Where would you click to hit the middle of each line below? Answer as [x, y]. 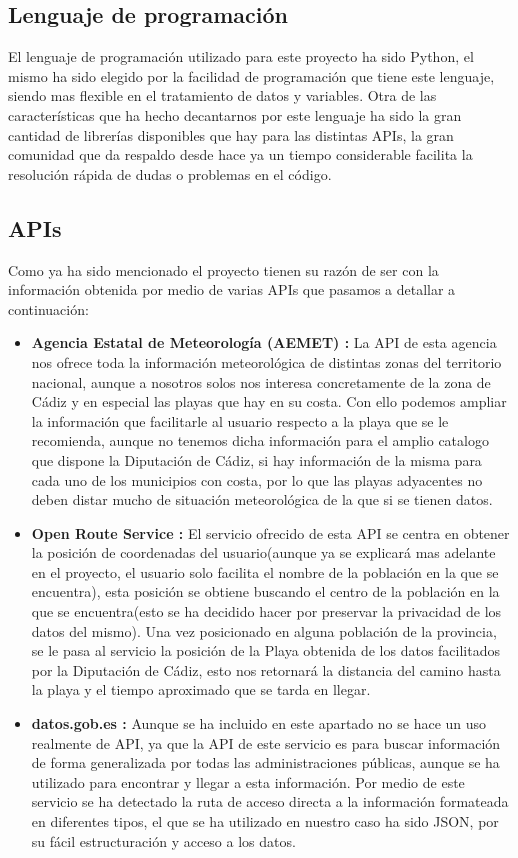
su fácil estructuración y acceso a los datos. [163, 840]
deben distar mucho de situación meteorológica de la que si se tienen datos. [262, 499]
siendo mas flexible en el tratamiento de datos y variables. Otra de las [222, 95]
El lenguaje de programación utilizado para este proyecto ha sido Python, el [241, 56]
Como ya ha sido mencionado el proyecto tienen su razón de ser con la [223, 269]
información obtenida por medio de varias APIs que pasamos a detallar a [232, 289]
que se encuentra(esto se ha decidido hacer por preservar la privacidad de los [266, 611]
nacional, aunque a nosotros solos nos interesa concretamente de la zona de [261, 381]
